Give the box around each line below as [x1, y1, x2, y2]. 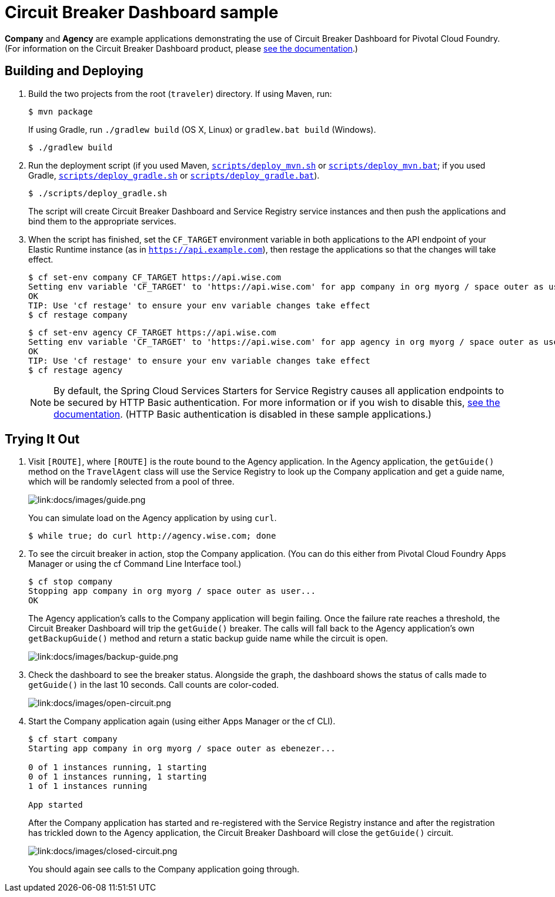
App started [28, 800, 83, 810]
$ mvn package [28, 106, 93, 116]
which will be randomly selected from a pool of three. [28, 476, 235, 487]
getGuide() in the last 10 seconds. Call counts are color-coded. [28, 680, 279, 690]
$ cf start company [28, 734, 118, 744]
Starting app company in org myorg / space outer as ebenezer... [28, 744, 336, 754]
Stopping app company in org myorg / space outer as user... [28, 586, 316, 596]
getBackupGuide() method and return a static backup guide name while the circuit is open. [28, 633, 388, 644]
